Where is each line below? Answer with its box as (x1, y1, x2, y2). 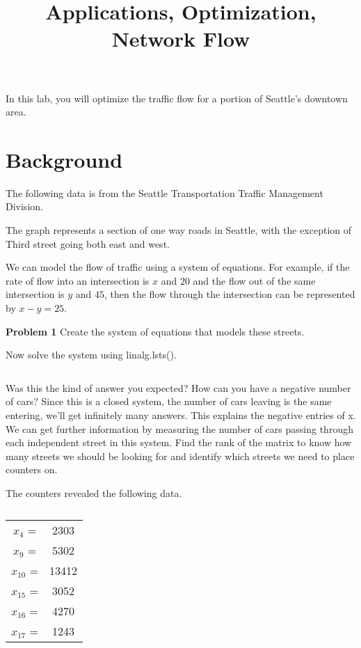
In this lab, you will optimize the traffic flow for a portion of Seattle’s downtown (6, 90, 348, 105)
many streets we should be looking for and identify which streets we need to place (6, 448, 355, 463)
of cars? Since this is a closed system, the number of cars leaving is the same (6, 394, 332, 409)
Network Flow (111, 24, 250, 53)
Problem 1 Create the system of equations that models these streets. (6, 324, 305, 338)
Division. (6, 199, 43, 214)
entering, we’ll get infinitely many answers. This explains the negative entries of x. (6, 408, 356, 422)
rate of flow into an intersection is (6, 273, 150, 287)
